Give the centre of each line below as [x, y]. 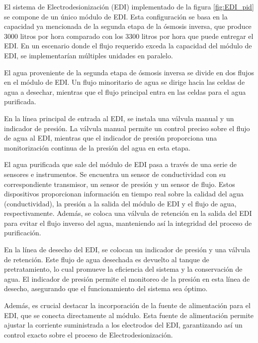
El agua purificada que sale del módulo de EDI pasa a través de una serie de [121, 164]
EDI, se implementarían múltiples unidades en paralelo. [88, 55]
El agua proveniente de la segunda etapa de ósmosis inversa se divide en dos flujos [129, 72]
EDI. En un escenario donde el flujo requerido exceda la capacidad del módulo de [128, 46]
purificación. [23, 233]
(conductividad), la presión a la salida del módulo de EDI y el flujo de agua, [120, 203]
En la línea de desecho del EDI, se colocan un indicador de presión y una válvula [127, 250]
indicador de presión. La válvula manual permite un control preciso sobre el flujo [127, 128]
